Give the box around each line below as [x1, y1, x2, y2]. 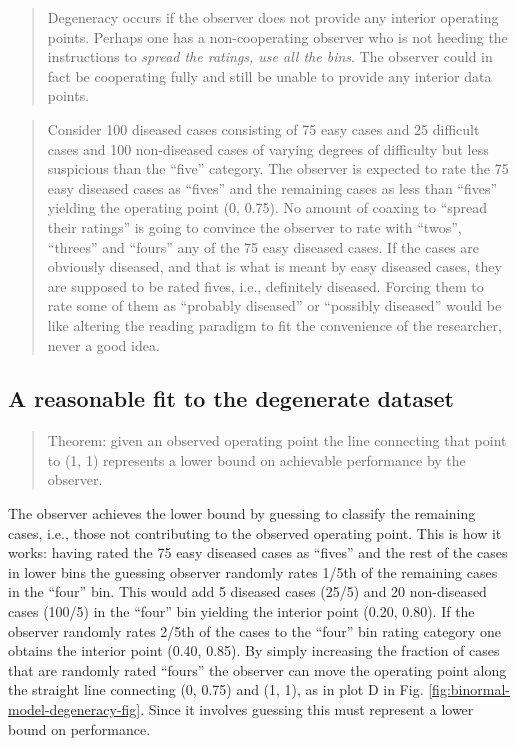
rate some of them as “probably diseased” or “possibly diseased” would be [47, 295, 502, 316]
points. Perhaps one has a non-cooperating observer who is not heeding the [47, 26, 508, 47]
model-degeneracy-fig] [8, 699, 141, 720]
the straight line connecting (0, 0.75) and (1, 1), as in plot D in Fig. [8, 679, 424, 700]
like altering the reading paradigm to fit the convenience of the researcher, [47, 314, 502, 335]
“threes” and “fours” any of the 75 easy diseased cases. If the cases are [47, 236, 480, 257]
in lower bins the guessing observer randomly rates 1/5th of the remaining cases [8, 561, 498, 582]
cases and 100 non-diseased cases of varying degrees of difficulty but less [47, 138, 489, 159]
